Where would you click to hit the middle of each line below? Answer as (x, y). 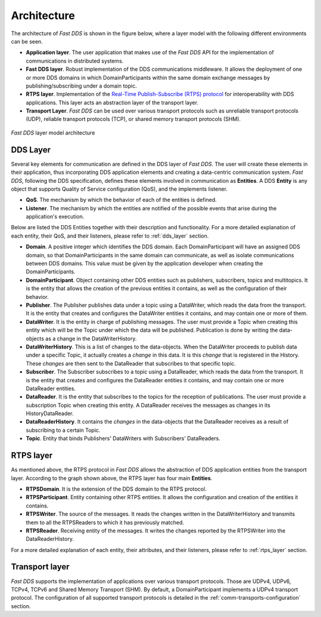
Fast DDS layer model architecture (53, 133)
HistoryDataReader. (50, 413)
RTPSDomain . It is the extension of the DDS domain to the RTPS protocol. (116, 489)
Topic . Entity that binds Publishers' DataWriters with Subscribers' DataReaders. (123, 438)
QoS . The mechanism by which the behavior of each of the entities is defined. (121, 200)
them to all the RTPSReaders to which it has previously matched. (105, 522)
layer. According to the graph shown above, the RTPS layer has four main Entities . (112, 478)
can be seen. (27, 41)
